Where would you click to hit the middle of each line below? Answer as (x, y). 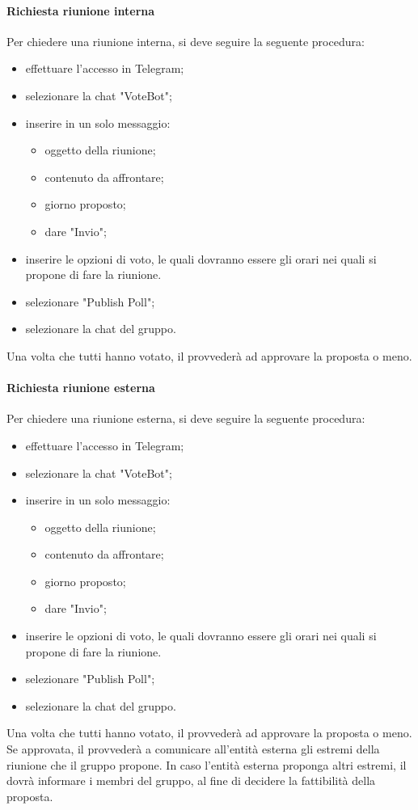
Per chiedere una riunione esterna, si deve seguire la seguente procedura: (186, 418)
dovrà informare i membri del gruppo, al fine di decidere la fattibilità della (191, 780)
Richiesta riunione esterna (81, 388)
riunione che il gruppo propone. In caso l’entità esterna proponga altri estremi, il (207, 764)
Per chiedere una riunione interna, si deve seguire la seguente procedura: (186, 41)
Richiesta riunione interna (81, 10)
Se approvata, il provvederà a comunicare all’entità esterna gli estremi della (193, 749)
